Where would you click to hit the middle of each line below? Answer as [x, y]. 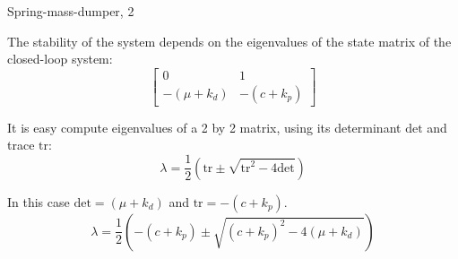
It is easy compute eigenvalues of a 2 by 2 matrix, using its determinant [204, 127]
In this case [39, 201]
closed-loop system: [60, 59]
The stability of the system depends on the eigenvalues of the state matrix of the [229, 41]
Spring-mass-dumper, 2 [71, 11]
